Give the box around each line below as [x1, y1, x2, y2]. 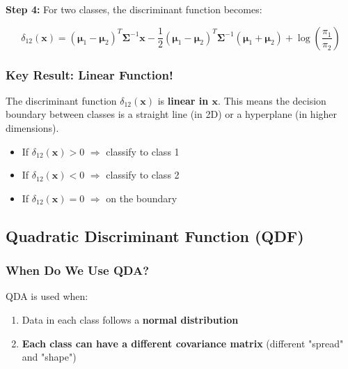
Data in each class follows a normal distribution [22, 312, 239, 326]
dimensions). [6, 121, 59, 135]
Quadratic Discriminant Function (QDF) [6, 225, 304, 246]
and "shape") [22, 349, 77, 364]
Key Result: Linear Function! [6, 66, 173, 83]
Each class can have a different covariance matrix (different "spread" [22, 336, 344, 350]
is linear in [157, 93, 209, 107]
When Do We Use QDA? [6, 262, 150, 279]
